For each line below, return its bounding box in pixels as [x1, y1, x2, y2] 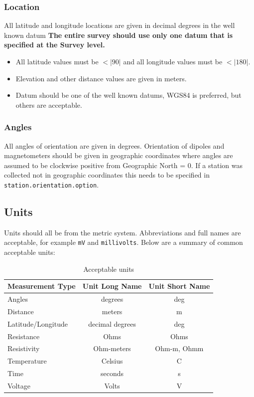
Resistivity [7, 343, 40, 354]
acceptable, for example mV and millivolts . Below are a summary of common [4, 237, 243, 247]
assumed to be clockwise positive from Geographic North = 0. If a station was [4, 160, 243, 170]
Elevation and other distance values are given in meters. [15, 73, 187, 83]
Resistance [7, 331, 40, 341]
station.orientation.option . [4, 179, 99, 190]
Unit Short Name [148, 281, 210, 291]
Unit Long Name [82, 281, 142, 291]
